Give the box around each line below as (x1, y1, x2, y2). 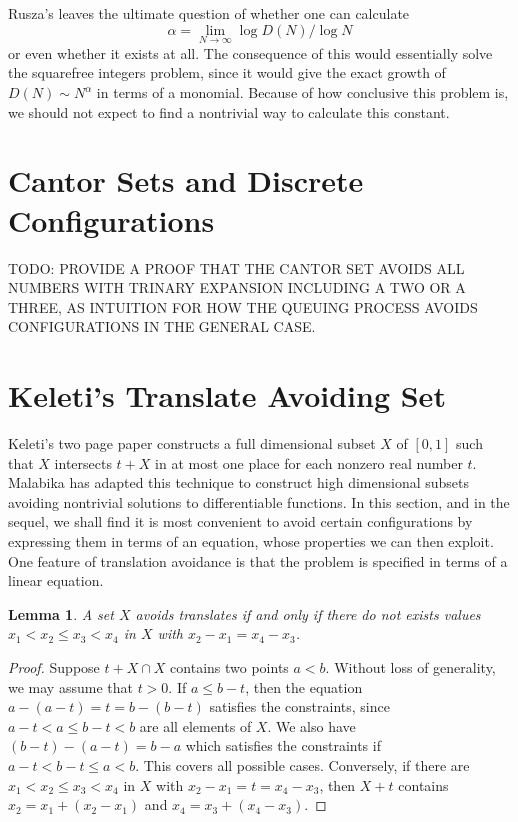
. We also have (267, 715, 356, 736)
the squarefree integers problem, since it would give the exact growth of (8, 62, 446, 83)
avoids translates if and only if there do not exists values (135, 603, 481, 624)
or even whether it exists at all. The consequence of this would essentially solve (8, 42, 493, 63)
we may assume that (8, 676, 133, 697)
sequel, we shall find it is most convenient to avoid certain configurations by (8, 511, 473, 532)
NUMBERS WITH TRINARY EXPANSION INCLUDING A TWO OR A (8, 277, 466, 298)
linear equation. (8, 570, 104, 591)
